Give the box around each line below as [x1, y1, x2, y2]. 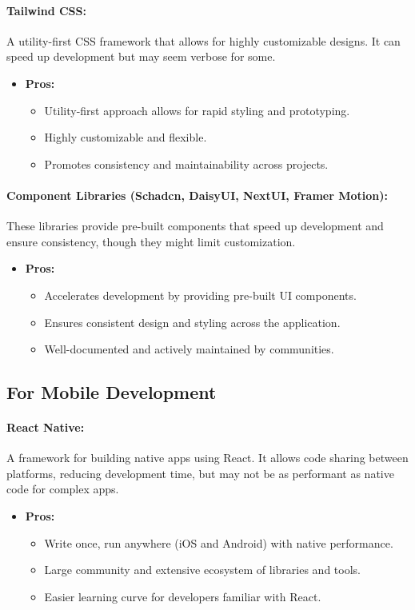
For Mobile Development [6, 380, 217, 405]
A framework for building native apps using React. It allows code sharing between [6, 449, 409, 466]
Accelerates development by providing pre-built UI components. [44, 286, 357, 303]
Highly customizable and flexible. [44, 129, 207, 146]
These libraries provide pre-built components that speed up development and [6, 217, 384, 234]
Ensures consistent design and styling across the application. [44, 313, 341, 330]
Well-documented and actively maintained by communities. [44, 341, 334, 357]
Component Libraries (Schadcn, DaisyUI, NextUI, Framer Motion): [6, 186, 388, 203]
